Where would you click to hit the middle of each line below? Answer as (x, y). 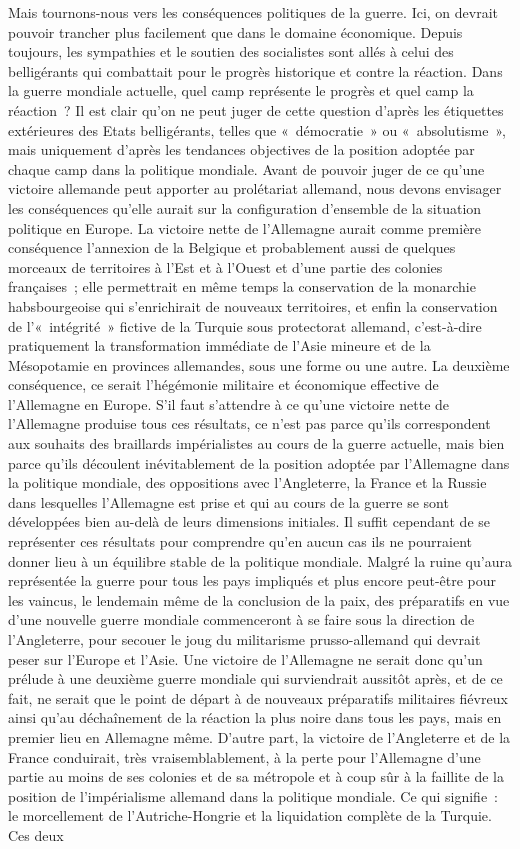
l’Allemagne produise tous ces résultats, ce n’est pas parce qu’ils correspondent (249, 423)
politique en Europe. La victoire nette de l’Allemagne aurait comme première (245, 227)
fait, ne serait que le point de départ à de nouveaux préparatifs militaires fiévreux (258, 697)
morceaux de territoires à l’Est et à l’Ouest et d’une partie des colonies (225, 266)
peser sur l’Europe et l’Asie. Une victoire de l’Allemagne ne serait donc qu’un (245, 658)
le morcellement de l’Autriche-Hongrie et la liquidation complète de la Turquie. (250, 815)
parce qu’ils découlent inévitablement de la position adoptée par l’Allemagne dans (259, 462)
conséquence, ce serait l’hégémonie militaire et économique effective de (223, 384)
